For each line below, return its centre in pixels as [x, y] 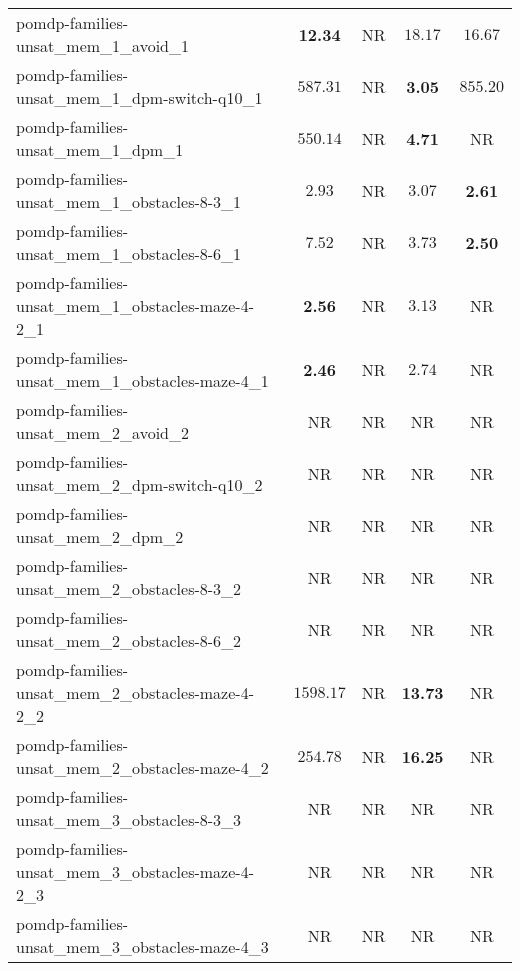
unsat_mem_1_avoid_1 [102, 45]
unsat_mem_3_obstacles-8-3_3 [129, 819]
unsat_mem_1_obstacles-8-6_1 [129, 253]
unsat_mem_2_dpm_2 [100, 536]
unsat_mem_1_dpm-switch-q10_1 [139, 97]
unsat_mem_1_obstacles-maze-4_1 [142, 380]
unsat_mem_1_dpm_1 [100, 149]
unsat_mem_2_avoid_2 [102, 432]
